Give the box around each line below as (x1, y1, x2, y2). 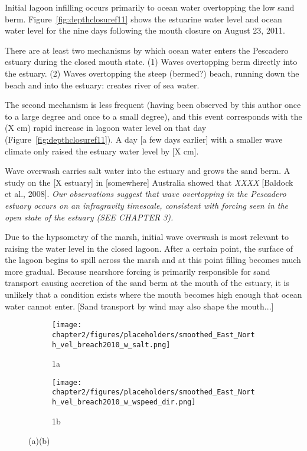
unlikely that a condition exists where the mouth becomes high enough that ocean (5, 288, 302, 301)
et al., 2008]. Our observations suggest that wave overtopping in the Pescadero (5, 187, 286, 200)
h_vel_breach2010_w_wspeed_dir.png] (52, 398, 196, 407)
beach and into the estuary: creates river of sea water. (5, 78, 200, 91)
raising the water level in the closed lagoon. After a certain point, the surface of (5, 242, 293, 254)
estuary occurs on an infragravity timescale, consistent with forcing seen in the (5, 199, 289, 211)
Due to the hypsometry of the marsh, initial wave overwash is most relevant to (5, 231, 289, 243)
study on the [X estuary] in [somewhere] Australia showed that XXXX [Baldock (5, 176, 293, 188)
